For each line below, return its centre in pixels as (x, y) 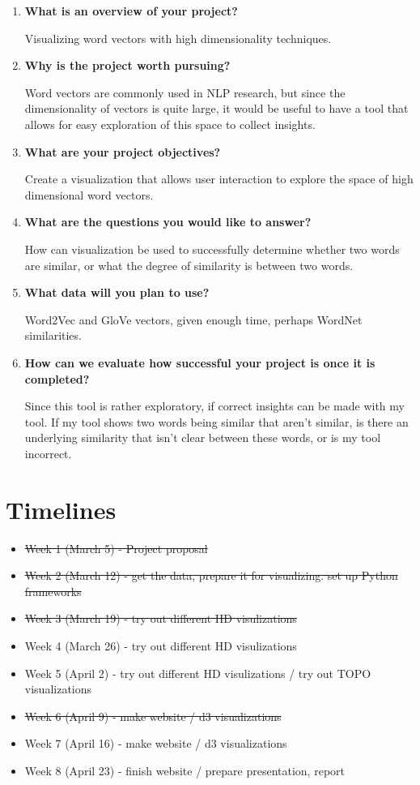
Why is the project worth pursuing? (127, 65)
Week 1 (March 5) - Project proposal (116, 548)
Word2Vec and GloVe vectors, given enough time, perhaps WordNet (193, 319)
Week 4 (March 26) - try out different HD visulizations (161, 645)
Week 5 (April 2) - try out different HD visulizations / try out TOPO (198, 673)
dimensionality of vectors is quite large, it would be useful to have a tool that (216, 108)
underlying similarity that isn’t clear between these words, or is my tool (203, 438)
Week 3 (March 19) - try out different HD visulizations (161, 618)
